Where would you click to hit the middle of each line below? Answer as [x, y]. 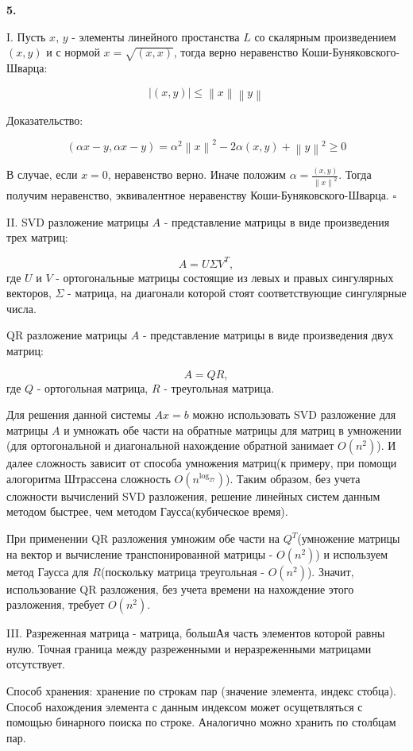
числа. [21, 308]
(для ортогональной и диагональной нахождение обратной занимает [170, 445]
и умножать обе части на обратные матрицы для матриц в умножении [233, 430]
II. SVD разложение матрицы [77, 221]
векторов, [29, 293]
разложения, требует [56, 604]
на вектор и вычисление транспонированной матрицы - [140, 554]
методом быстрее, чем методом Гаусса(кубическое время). [147, 511]
